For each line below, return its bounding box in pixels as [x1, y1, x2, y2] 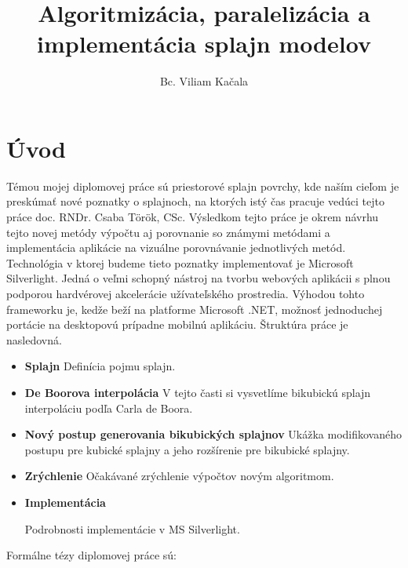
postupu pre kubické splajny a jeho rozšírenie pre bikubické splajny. [24, 441, 350, 457]
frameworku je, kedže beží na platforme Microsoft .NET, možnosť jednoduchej [6, 300, 383, 317]
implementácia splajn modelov [37, 27, 371, 60]
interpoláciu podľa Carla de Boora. [24, 399, 193, 416]
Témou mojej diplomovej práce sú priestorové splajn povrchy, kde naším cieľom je [6, 177, 399, 194]
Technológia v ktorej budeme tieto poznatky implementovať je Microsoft [6, 254, 354, 271]
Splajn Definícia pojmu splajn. [24, 358, 176, 374]
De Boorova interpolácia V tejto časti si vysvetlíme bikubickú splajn [24, 384, 371, 400]
